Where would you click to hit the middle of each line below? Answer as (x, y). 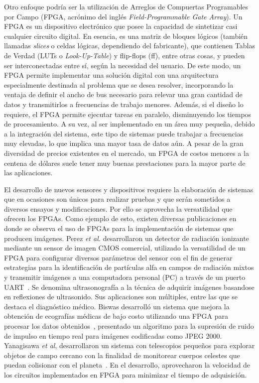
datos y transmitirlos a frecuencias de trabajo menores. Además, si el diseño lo (124, 104)
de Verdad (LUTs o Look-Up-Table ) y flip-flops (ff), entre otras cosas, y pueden (125, 55)
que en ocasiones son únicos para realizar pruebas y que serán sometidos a (117, 199)
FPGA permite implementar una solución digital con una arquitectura (111, 75)
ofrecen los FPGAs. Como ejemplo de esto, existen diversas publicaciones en (120, 218)
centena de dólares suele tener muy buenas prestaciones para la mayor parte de (125, 163)
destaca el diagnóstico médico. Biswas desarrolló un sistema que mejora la (117, 306)
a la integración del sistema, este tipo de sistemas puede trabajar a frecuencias (124, 133)
